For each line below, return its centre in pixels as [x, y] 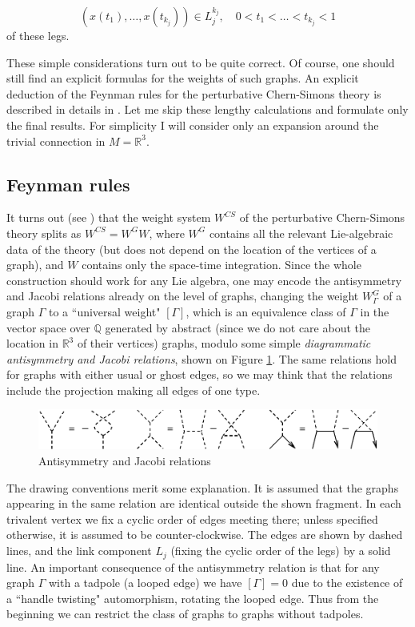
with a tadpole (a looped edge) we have [146, 583]
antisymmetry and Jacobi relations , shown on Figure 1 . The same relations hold [202, 358]
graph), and [35, 265]
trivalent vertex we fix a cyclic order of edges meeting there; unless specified [192, 518]
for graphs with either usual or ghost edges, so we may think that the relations [200, 374]
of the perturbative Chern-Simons [322, 217]
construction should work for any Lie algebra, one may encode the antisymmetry [204, 280]
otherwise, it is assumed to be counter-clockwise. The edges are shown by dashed [205, 535]
